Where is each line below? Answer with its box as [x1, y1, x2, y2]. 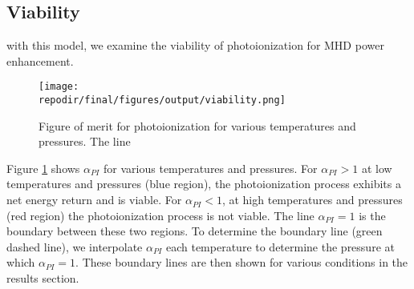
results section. [6, 270, 79, 287]
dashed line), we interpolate [6, 238, 143, 255]
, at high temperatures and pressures [221, 191, 403, 208]
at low [361, 159, 392, 176]
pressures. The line [39, 133, 131, 150]
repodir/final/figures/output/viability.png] [39, 94, 286, 106]
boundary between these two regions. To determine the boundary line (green [6, 223, 383, 239]
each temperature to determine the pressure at [165, 238, 395, 255]
